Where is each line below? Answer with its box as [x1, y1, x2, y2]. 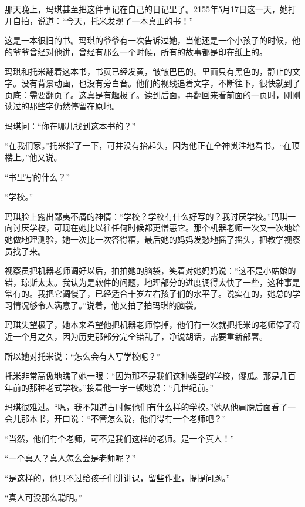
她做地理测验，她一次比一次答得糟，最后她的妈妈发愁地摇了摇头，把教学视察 [5, 233, 300, 245]
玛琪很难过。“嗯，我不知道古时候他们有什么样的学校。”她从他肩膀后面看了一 [5, 401, 296, 413]
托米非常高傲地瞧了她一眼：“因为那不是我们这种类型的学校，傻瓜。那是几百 [5, 370, 296, 382]
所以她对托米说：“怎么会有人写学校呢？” [5, 350, 161, 362]
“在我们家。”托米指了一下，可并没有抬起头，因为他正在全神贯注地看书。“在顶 [5, 139, 300, 152]
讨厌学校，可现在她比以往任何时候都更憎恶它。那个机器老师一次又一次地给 [12, 221, 300, 234]
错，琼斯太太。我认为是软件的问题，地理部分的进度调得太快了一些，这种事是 [5, 276, 300, 288]
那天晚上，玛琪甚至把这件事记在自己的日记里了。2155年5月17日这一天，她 [5, 3, 288, 15]
